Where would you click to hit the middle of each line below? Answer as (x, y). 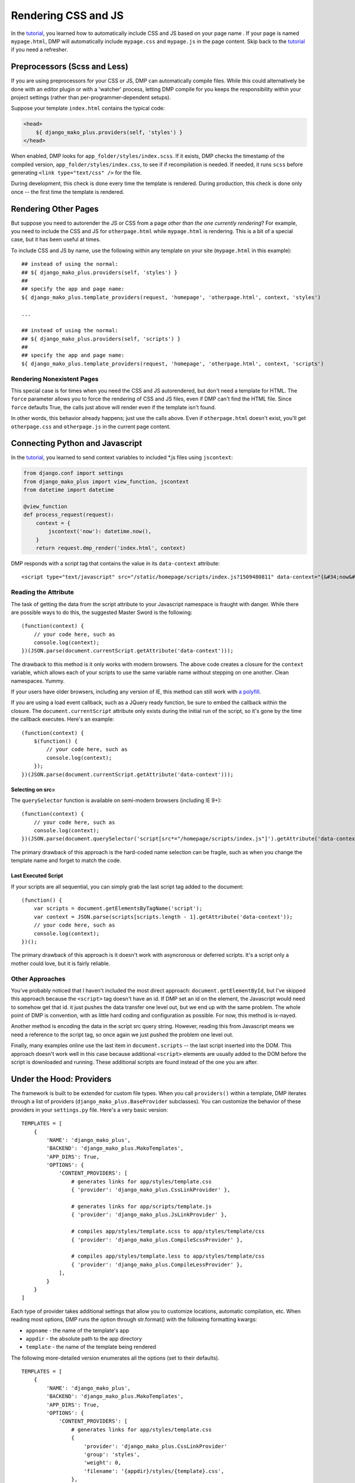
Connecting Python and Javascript (77, 443)
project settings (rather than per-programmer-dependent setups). (91, 97)
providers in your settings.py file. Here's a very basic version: (89, 1110)
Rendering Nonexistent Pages (55, 378)
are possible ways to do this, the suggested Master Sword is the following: (101, 612)
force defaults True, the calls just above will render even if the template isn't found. (113, 407)
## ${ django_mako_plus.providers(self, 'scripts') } (101, 339)
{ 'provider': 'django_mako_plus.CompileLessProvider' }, (157, 1264)
